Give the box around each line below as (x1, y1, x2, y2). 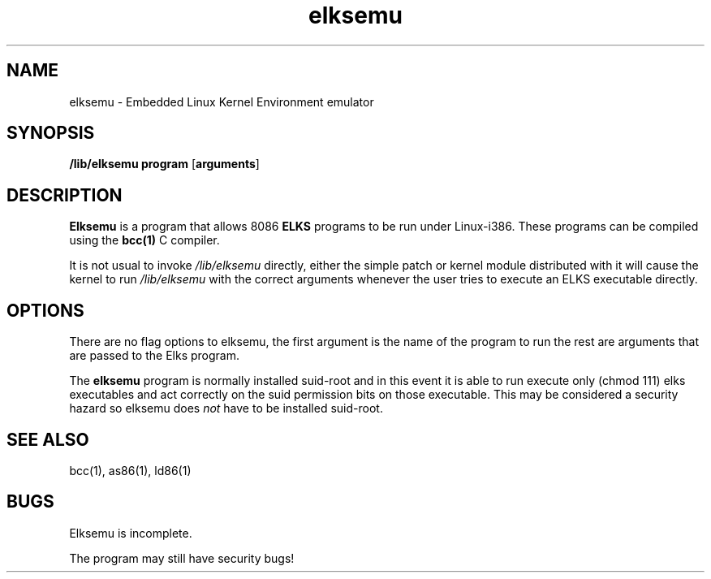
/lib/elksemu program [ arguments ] (69, 157, 260, 171)
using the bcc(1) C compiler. (69, 233, 220, 248)
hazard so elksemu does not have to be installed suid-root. (69, 401, 383, 416)
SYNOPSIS (6, 123, 95, 144)
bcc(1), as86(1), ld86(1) (69, 463, 192, 477)
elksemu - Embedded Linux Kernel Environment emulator (69, 94, 374, 109)
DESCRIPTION (6, 184, 123, 205)
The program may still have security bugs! (69, 551, 295, 565)
